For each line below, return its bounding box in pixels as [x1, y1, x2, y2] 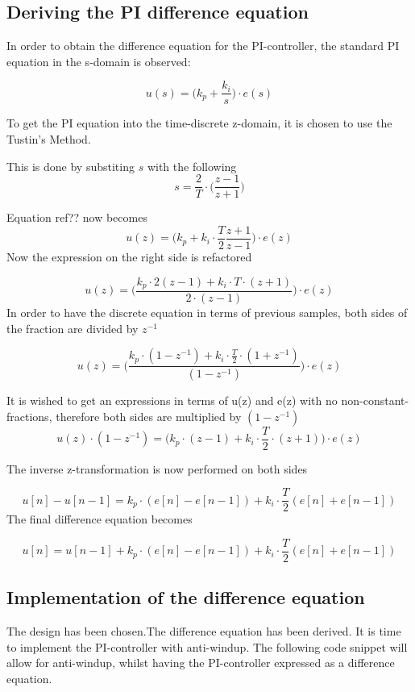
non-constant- [341, 392, 409, 409]
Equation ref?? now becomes [6, 209, 147, 226]
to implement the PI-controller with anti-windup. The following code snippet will [6, 638, 408, 655]
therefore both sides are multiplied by [56, 407, 242, 424]
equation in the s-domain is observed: [6, 52, 191, 69]
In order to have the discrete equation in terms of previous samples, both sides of [6, 304, 408, 321]
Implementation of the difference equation [6, 585, 365, 610]
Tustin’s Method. [6, 131, 91, 148]
